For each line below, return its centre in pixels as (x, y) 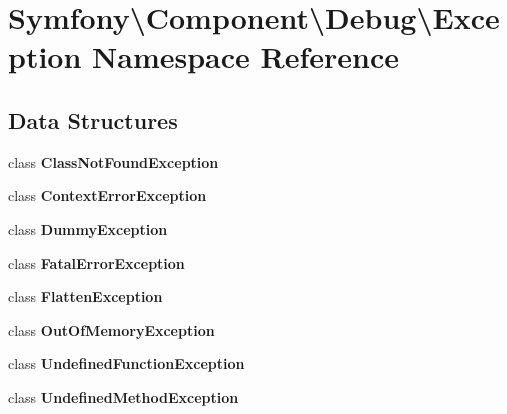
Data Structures (93, 119)
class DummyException (88, 228)
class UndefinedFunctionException (126, 363)
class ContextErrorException (107, 195)
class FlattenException (85, 296)
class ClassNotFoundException (113, 161)
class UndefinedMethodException (123, 396)
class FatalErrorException (96, 262)
